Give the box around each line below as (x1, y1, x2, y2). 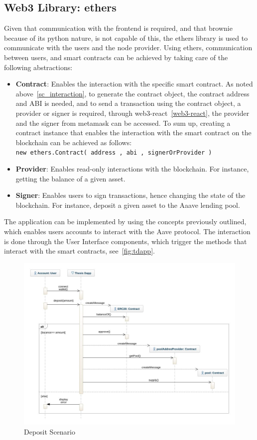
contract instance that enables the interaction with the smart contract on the (15, 127, 252, 138)
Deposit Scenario (24, 426, 75, 437)
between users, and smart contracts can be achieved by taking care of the (4, 52, 228, 62)
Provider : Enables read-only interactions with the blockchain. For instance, (15, 163, 249, 174)
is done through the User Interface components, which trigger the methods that (4, 236, 247, 246)
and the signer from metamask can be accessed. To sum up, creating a (15, 117, 231, 128)
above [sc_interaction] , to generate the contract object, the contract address (15, 88, 250, 98)
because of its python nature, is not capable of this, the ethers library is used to (4, 32, 248, 43)
